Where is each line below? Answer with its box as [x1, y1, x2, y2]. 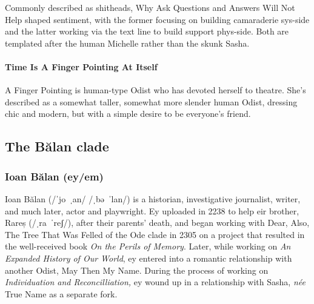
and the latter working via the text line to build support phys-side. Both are [5, 25, 289, 38]
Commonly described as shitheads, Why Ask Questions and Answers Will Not [5, 1, 295, 13]
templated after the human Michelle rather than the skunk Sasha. [5, 36, 250, 49]
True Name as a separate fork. [5, 287, 118, 300]
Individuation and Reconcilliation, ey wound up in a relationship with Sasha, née [5, 276, 306, 288]
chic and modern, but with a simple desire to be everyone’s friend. [5, 107, 251, 120]
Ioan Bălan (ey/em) [5, 168, 104, 183]
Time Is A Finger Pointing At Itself [5, 60, 158, 73]
